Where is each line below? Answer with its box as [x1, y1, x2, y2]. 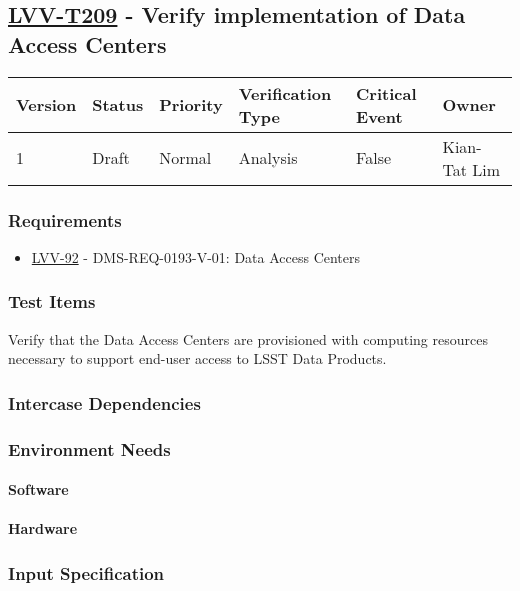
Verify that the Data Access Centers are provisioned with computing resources [8, 328, 488, 349]
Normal [159, 146, 212, 170]
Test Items [8, 289, 96, 314]
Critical [356, 81, 417, 105]
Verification [238, 81, 332, 105]
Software [8, 479, 69, 500]
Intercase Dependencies [8, 390, 201, 415]
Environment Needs [8, 436, 171, 461]
